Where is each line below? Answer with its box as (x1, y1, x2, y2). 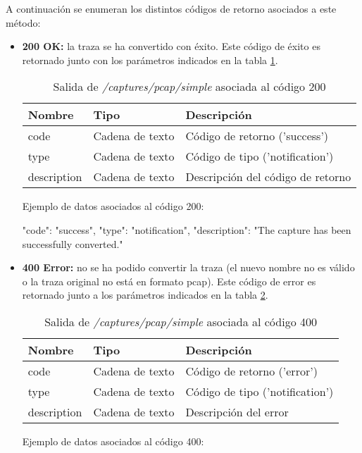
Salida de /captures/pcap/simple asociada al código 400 (44, 313, 317, 330)
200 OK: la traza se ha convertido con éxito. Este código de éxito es (22, 39, 320, 54)
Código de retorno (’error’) (185, 362, 318, 379)
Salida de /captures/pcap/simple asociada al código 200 (53, 78, 326, 95)
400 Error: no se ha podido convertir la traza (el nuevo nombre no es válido (22, 260, 355, 275)
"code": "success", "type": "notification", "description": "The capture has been (22, 222, 351, 237)
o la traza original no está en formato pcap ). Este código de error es (22, 273, 316, 288)
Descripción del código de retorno (185, 168, 351, 185)
